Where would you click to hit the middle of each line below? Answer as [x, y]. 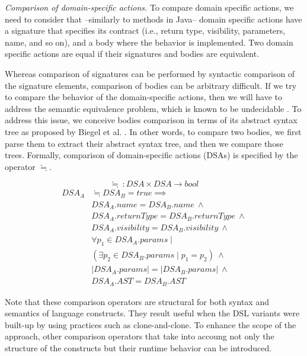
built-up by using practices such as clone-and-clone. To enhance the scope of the [151, 324]
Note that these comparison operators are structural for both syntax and [137, 301]
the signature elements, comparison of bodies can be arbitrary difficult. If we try [151, 85]
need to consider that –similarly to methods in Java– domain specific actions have [153, 19]
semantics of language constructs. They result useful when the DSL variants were [152, 313]
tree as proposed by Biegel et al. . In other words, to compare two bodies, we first [153, 131]
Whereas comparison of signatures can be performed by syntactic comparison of [150, 73]
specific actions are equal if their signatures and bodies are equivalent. [132, 54]
